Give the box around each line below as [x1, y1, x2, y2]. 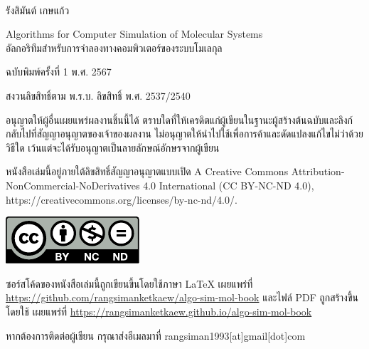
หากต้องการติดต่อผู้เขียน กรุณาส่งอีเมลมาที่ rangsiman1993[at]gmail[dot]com [6, 328, 306, 343]
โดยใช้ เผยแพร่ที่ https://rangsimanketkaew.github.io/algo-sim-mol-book [6, 303, 312, 318]
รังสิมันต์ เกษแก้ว [6, 2, 70, 17]
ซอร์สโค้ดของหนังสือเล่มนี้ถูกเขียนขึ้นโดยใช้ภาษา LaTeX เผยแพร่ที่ [6, 276, 253, 291]
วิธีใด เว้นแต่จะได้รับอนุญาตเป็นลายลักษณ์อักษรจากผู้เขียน [6, 140, 220, 155]
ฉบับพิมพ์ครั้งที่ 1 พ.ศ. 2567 [6, 64, 112, 79]
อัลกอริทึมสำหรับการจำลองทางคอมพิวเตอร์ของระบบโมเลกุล [6, 40, 223, 55]
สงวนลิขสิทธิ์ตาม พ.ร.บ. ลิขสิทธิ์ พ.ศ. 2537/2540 [6, 88, 191, 103]
